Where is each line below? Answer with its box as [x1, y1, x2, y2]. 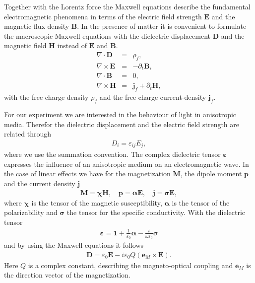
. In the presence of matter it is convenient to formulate [77, 21, 247, 31]
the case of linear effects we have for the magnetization [4, 168, 171, 179]
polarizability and [4, 207, 58, 217]
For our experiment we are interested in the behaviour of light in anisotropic [4, 109, 237, 119]
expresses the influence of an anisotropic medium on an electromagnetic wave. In [4, 158, 249, 169]
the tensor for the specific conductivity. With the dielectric [66, 207, 246, 217]
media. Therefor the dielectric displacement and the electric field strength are [4, 119, 240, 129]
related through [4, 129, 51, 139]
